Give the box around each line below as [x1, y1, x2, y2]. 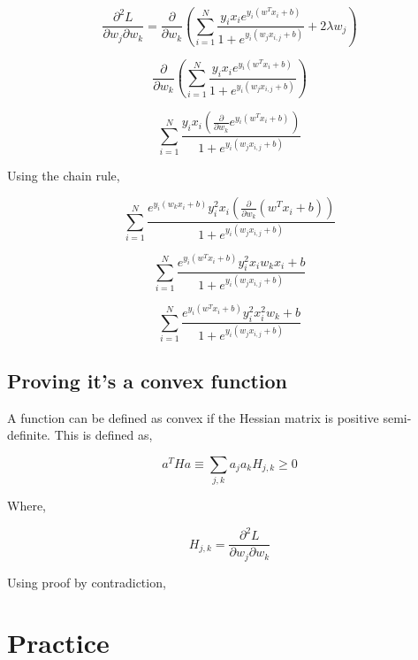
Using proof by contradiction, [7, 572, 166, 591]
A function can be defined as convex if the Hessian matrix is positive [7, 408, 379, 426]
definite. [7, 426, 51, 444]
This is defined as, [54, 426, 153, 444]
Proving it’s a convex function [7, 366, 287, 394]
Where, [7, 496, 46, 515]
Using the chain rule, [7, 165, 120, 184]
